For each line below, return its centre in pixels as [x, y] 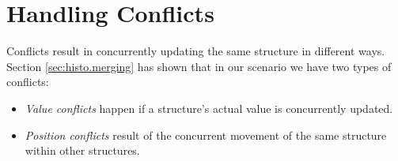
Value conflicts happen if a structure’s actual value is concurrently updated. [209, 108]
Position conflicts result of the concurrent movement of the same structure [206, 135]
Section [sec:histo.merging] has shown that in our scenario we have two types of [199, 66]
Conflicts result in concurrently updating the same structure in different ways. [196, 51]
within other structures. [82, 150]
